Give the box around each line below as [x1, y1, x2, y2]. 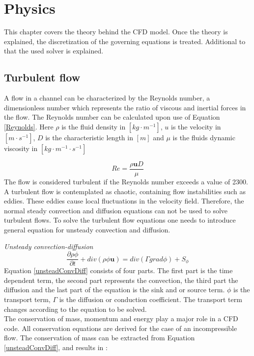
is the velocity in [171, 121, 221, 131]
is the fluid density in [61, 121, 126, 131]
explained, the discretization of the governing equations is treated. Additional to [4, 36, 246, 46]
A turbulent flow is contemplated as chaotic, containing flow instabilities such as [4, 186, 246, 196]
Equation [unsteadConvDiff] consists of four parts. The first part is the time [4, 265, 233, 276]
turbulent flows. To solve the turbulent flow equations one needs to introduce [4, 215, 236, 225]
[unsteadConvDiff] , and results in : [4, 342, 108, 352]
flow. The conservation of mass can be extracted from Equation [4, 332, 195, 343]
